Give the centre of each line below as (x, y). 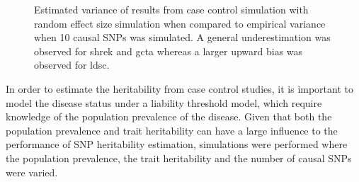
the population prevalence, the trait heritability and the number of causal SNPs (179, 158)
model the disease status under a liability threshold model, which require (164, 102)
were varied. (32, 172)
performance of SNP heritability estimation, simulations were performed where (177, 144)
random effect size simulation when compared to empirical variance (180, 23)
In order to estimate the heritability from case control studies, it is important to (179, 88)
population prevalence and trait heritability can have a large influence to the (172, 130)
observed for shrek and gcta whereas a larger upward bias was (169, 51)
